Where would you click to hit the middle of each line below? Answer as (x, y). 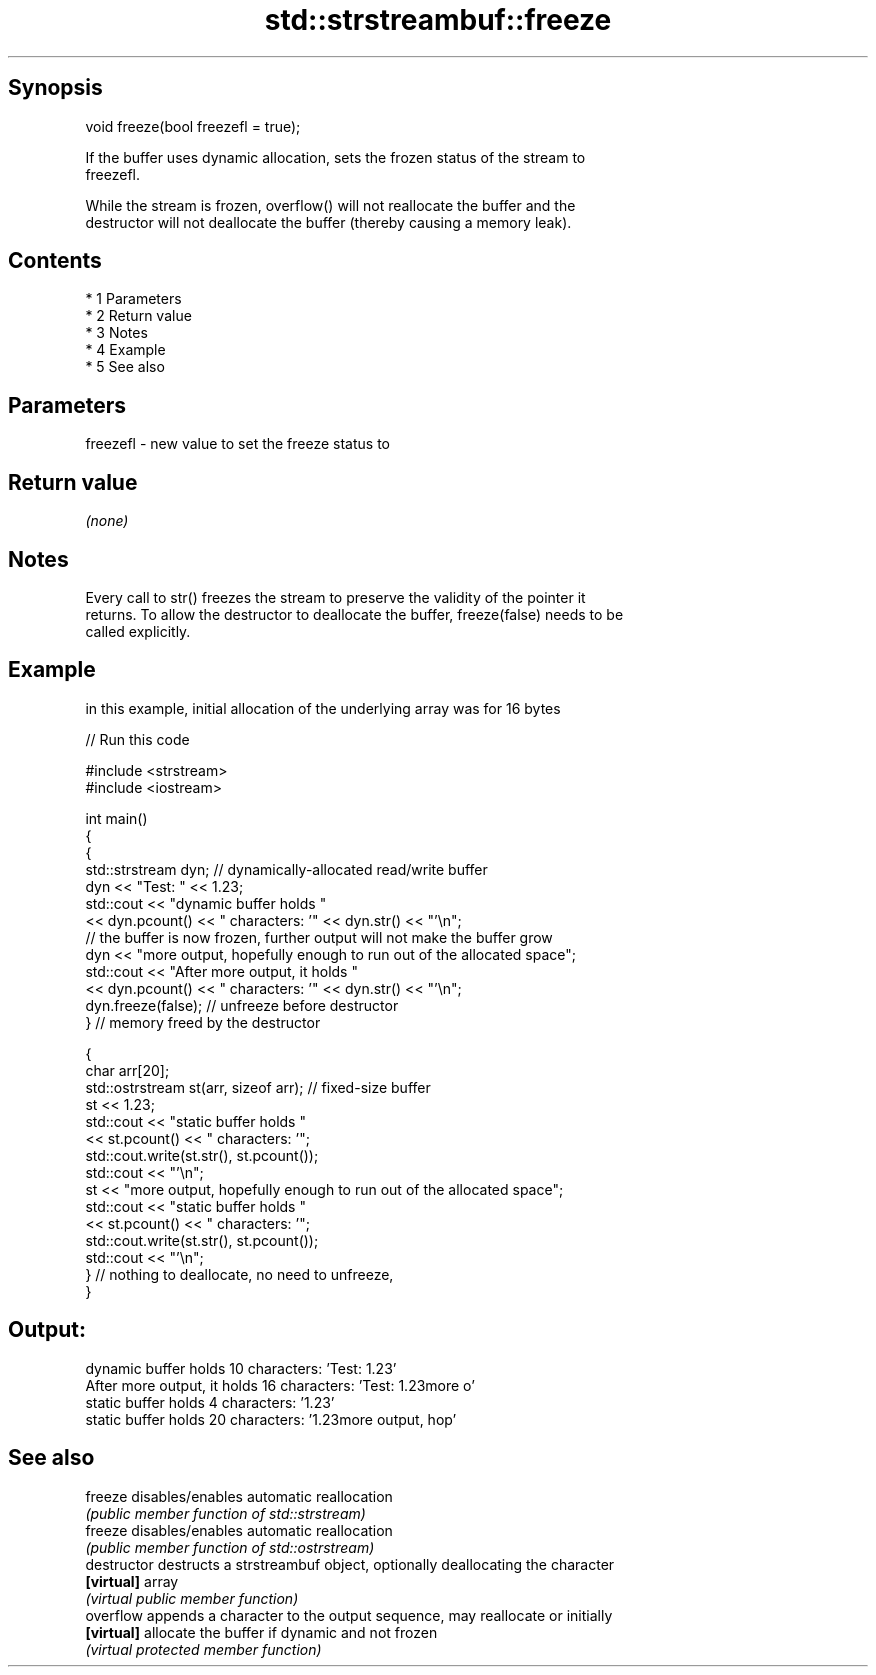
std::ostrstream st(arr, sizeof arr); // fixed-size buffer (258, 1087)
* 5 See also (125, 367)
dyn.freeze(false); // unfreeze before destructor (242, 1005)
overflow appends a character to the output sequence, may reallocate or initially (349, 1615)
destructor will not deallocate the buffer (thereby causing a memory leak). (328, 222)
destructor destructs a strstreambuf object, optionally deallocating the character (350, 1564)
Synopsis (55, 88)
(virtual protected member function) (203, 1649)
